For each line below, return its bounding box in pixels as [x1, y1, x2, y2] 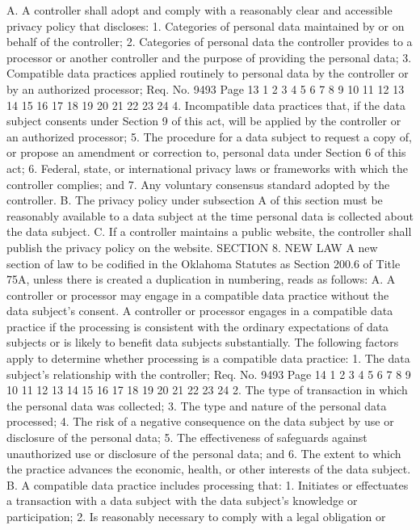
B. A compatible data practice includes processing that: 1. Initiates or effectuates [6, 476, 409, 493]
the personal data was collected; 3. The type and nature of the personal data [6, 397, 387, 414]
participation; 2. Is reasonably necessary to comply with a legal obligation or [6, 508, 386, 524]
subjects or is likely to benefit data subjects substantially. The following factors [6, 334, 399, 351]
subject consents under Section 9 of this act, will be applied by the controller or [6, 112, 401, 129]
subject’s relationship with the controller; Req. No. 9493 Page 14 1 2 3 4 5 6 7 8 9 [6, 365, 411, 382]
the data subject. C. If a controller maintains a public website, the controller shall [6, 223, 412, 240]
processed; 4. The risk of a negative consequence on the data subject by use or [6, 413, 394, 430]
